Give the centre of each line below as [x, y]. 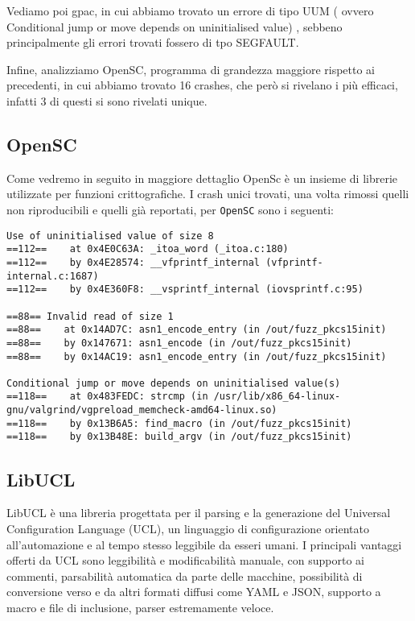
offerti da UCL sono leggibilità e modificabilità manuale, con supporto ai [185, 560]
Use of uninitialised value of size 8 [110, 236]
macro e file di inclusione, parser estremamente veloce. [140, 607]
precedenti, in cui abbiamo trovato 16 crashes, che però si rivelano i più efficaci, [202, 85]
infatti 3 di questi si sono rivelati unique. [107, 100]
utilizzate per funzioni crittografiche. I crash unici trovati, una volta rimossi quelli [208, 194]
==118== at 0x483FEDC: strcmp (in [107, 397]
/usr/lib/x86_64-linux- [277, 397]
